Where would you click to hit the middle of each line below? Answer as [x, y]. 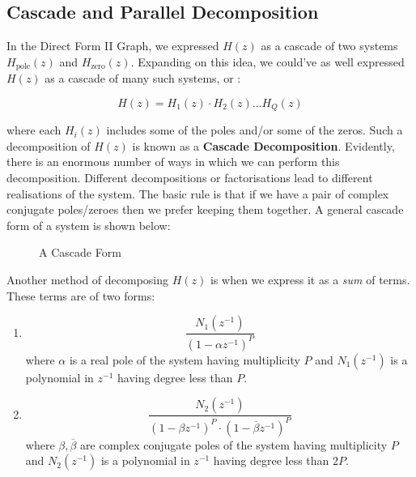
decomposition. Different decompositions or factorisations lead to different [190, 178]
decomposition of [49, 145]
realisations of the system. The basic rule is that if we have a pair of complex [198, 193]
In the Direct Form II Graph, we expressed [113, 46]
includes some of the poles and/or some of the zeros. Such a [255, 130]
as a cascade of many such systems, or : [143, 78]
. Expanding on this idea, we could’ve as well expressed [267, 61]
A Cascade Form [80, 252]
